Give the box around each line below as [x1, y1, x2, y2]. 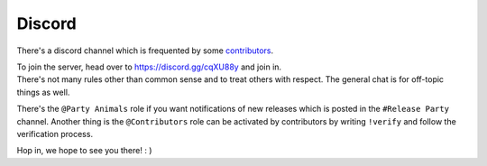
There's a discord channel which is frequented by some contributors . [16, 45, 274, 56]
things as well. [16, 87, 70, 97]
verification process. [16, 128, 94, 139]
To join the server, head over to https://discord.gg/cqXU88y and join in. [16, 61, 282, 72]
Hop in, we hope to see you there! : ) [16, 145, 152, 156]
